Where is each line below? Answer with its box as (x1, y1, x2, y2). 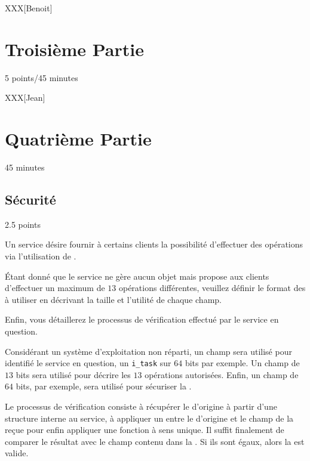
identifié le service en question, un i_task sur (5, 357, 171, 369)
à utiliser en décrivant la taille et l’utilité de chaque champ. (5, 293, 222, 305)
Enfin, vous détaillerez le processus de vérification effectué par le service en (5, 313, 279, 326)
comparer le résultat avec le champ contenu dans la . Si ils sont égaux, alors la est (5, 435, 305, 447)
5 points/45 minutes (5, 71, 78, 83)
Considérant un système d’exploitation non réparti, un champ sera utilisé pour (5, 345, 292, 357)
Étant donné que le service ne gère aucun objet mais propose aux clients (5, 270, 269, 282)
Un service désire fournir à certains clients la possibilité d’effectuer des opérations (5, 238, 303, 250)
